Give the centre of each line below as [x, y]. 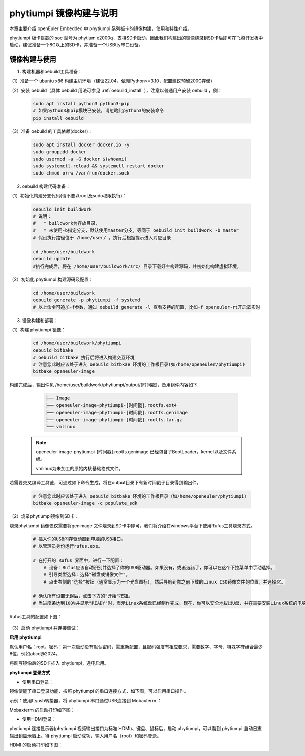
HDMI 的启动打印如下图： [36, 745]
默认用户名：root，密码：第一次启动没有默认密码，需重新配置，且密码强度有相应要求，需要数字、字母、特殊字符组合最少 [136, 647]
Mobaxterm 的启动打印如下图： [42, 710]
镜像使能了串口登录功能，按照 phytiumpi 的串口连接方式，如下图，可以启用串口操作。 [99, 691]
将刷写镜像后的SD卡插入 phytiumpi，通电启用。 [59, 663]
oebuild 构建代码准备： [46, 186]
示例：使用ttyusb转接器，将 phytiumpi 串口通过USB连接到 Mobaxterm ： [86, 701]
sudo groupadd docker [60, 152]
